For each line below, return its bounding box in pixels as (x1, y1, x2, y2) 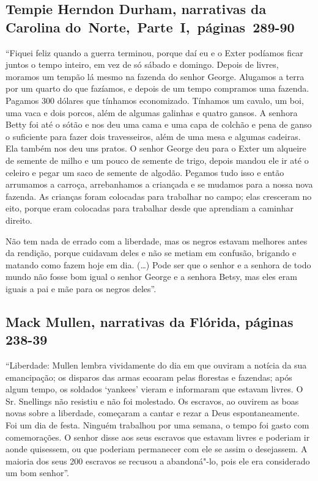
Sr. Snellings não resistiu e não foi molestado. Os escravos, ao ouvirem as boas (6, 394, 299, 407)
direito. (6, 213, 32, 226)
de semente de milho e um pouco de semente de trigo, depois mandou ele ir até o (6, 153, 309, 166)
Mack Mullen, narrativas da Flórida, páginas (6, 312, 294, 331)
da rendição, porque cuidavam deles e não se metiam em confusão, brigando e (6, 246, 297, 259)
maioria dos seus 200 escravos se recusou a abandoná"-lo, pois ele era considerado (6, 454, 310, 467)
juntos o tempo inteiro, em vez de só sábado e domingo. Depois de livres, (6, 58, 279, 71)
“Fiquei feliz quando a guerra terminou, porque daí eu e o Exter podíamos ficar (6, 46, 303, 59)
